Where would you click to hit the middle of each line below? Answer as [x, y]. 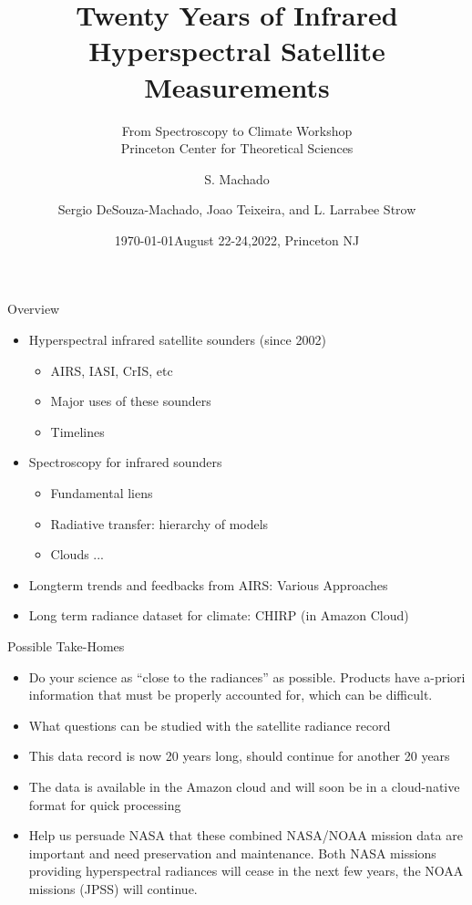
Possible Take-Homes [66, 646]
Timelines [77, 431]
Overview [34, 309]
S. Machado [237, 178]
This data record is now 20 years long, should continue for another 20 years [239, 756]
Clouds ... [77, 554]
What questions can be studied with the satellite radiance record [210, 725]
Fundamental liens [102, 493]
